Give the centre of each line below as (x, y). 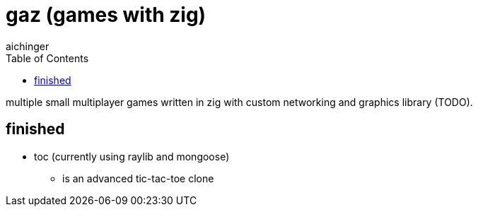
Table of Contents (47, 58)
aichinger (28, 46)
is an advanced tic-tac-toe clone (138, 178)
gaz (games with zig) (106, 15)
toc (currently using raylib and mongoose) (132, 156)
